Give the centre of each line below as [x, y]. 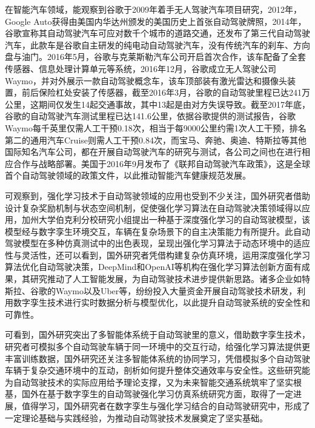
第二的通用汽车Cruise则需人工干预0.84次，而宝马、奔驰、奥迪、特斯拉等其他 [156, 140]
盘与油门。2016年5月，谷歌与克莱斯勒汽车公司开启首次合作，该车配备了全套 [155, 57]
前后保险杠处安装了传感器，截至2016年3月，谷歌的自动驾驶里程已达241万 [166, 92]
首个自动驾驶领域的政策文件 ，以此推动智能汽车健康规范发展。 [128, 175]
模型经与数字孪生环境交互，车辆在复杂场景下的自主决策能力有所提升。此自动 [157, 231]
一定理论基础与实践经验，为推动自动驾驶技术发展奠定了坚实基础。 [136, 417]
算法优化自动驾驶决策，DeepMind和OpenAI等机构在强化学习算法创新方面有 [153, 267]
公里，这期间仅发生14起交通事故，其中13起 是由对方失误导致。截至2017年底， [157, 104]
